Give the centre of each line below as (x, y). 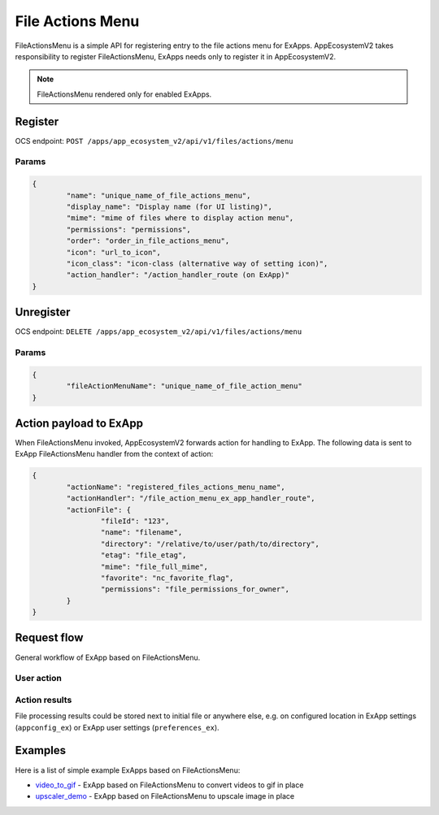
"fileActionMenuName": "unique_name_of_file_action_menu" (184, 386)
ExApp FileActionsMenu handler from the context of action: (114, 454)
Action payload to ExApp (79, 423)
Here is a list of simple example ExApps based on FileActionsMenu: (128, 770)
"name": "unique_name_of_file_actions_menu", (159, 195)
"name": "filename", (141, 533)
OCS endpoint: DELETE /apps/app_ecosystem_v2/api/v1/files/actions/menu (159, 332)
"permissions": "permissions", (128, 229)
